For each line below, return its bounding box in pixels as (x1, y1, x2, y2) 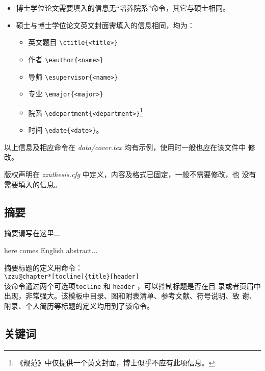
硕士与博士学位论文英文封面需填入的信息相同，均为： (16, 19, 195, 30)
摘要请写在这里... (4, 228, 60, 238)
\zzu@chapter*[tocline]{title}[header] (4, 273, 139, 281)
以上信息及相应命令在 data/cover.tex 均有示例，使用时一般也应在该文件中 (4, 141, 246, 152)
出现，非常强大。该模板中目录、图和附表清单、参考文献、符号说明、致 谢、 (4, 290, 256, 301)
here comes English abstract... (4, 244, 98, 255)
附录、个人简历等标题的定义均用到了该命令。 (4, 301, 154, 311)
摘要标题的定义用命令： (4, 262, 83, 273)
